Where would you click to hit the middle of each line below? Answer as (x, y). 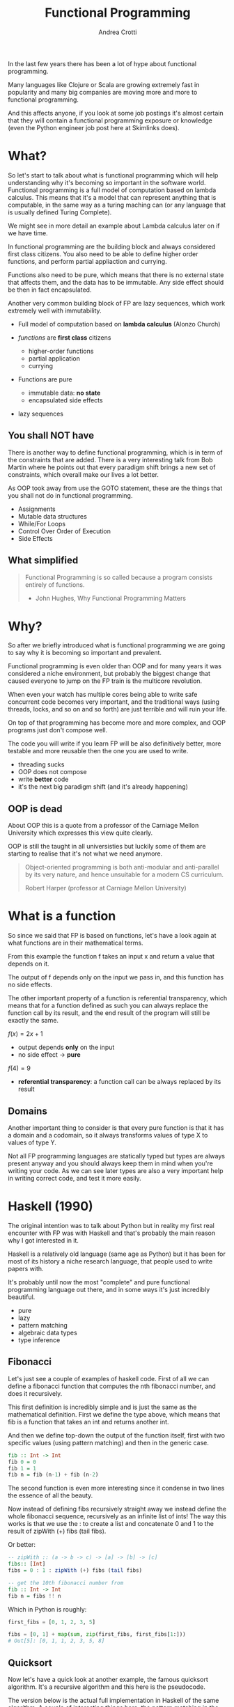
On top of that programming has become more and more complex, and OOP (117, 723)
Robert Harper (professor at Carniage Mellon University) (106, 888)
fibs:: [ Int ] (27, 1564)
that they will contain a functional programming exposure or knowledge (110, 120)
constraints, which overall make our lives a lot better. (84, 474)
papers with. (26, 1268)
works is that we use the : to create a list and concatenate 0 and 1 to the (111, 1524)
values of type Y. (32, 1142)
